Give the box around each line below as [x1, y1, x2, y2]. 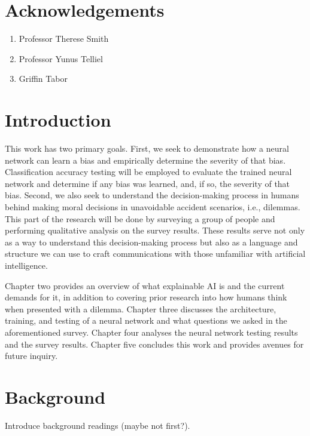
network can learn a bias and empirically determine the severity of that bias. [5, 153, 286, 166]
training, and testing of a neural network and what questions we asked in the [5, 314, 287, 327]
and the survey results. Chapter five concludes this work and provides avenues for [5, 337, 304, 350]
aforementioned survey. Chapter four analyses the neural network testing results [5, 326, 298, 338]
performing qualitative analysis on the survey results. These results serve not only [5, 224, 305, 237]
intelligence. [5, 259, 48, 271]
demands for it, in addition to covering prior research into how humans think [5, 291, 287, 303]
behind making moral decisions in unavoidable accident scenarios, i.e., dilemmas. [5, 201, 300, 213]
